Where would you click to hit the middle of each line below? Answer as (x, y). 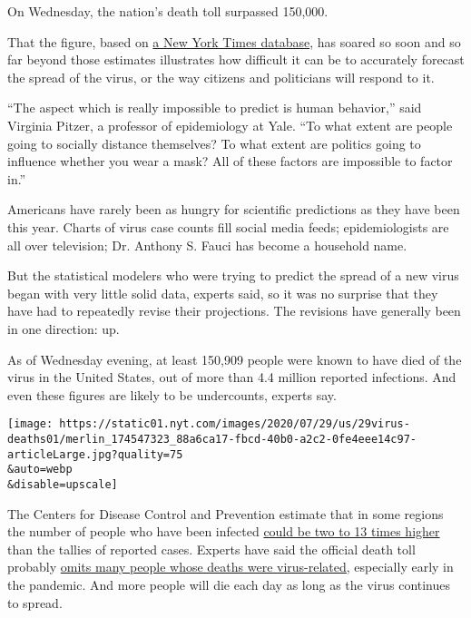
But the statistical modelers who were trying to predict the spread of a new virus (233, 275)
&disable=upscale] (63, 484)
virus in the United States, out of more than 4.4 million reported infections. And (232, 377)
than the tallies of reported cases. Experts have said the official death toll (211, 549)
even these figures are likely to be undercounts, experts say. (172, 394)
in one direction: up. (64, 328)
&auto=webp (40, 470)
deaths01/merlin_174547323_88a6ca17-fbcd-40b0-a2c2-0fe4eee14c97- (212, 439)
